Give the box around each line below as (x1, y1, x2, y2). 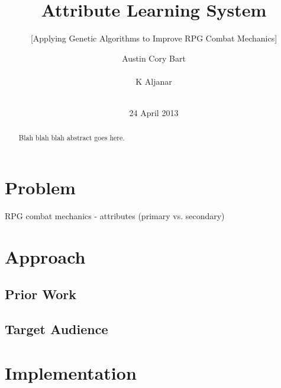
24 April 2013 (129, 107, 179, 119)
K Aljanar (135, 75, 172, 87)
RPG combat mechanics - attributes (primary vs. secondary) (5, 210, 225, 222)
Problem (5, 175, 76, 200)
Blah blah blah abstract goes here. (18, 133, 125, 143)
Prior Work (5, 285, 76, 303)
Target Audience (5, 320, 108, 338)
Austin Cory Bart (122, 52, 186, 64)
